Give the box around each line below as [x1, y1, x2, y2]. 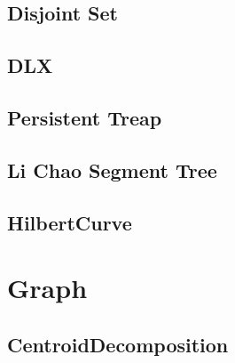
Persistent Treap [7, 103, 162, 131]
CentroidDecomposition [7, 330, 229, 358]
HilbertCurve [7, 208, 132, 236]
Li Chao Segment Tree [7, 156, 217, 183]
